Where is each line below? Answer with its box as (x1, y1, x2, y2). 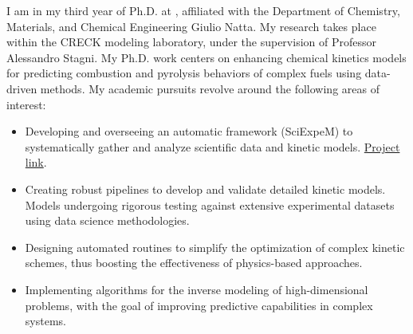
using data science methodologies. (25, 212, 190, 229)
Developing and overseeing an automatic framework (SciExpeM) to (25, 123, 353, 139)
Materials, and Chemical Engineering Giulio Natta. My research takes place (6, 18, 376, 34)
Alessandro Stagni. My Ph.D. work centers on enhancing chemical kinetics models (6, 49, 407, 65)
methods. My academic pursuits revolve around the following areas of (40, 80, 380, 96)
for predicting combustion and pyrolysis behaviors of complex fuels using (6, 65, 362, 81)
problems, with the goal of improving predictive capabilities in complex (25, 297, 373, 313)
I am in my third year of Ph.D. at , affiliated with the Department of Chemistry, (6, 2, 400, 18)
